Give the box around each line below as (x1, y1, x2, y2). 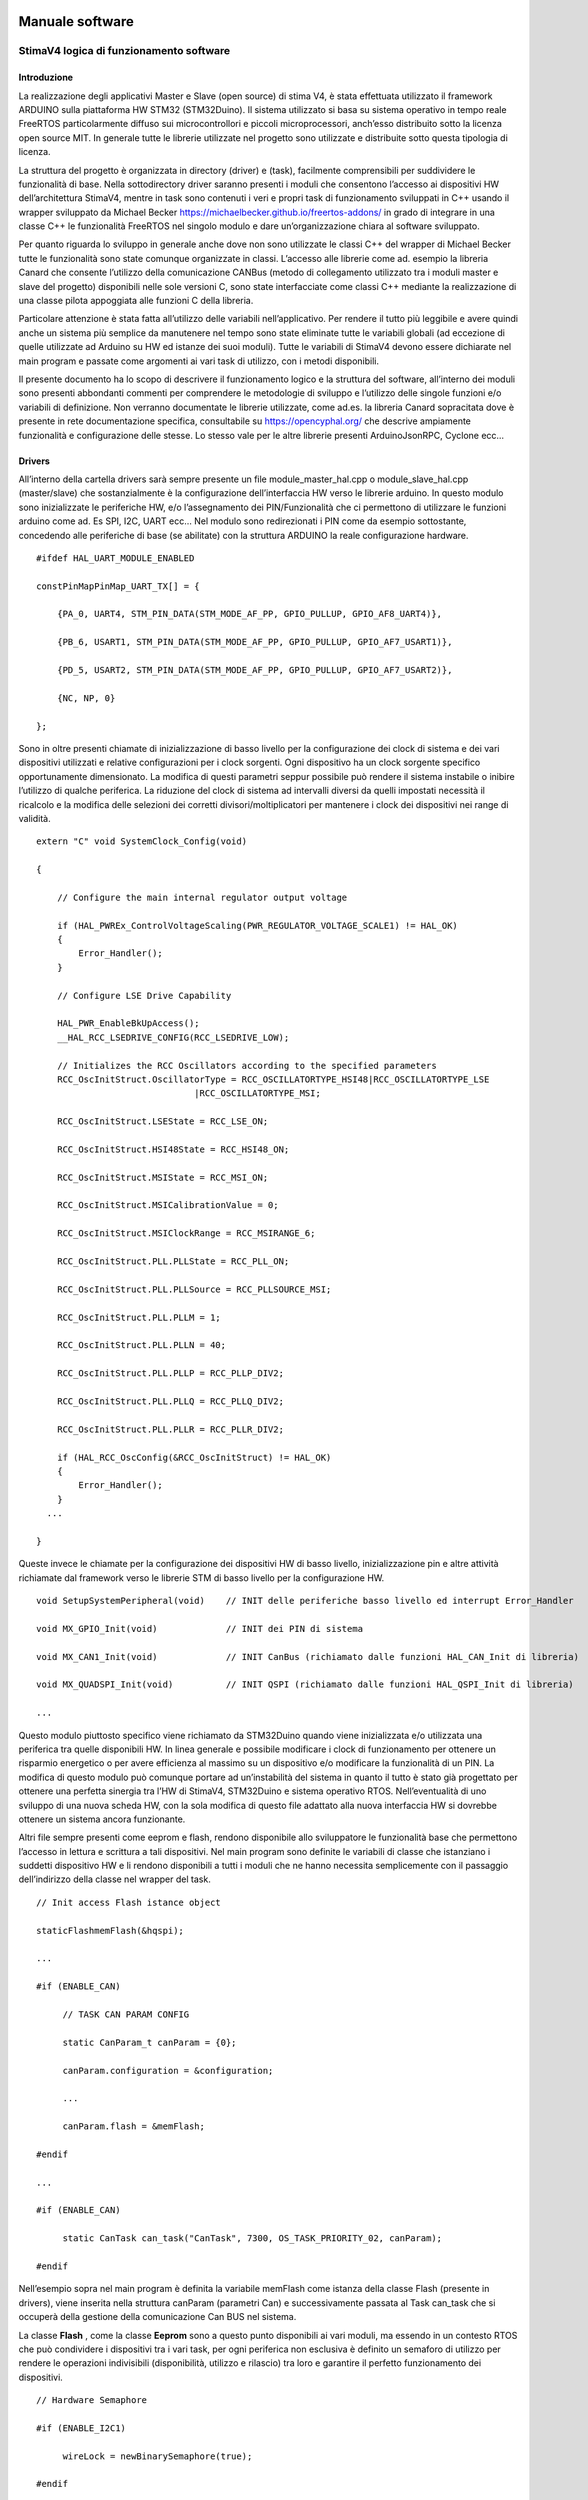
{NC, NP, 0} (56, 692, 116, 704)
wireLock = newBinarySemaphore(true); (62, 2450, 253, 2462)
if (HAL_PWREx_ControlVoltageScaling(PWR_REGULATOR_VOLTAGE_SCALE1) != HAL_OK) (56, 920, 459, 931)
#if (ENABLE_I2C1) (36, 2422, 127, 2434)
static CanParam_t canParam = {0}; (62, 2036, 237, 2048)
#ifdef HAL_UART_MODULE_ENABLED (36, 552, 195, 564)
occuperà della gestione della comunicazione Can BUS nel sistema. (18, 2311, 297, 2323)
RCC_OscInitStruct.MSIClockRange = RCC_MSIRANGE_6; (56, 1228, 316, 1239)
